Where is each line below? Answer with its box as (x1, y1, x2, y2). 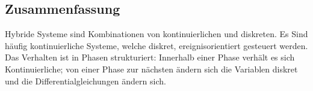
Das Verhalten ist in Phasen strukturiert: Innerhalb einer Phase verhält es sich (5, 51, 295, 63)
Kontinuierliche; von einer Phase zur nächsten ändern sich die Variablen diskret (5, 62, 298, 75)
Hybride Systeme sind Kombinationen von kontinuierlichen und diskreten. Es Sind (5, 28, 308, 40)
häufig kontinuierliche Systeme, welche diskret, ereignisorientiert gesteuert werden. (5, 39, 308, 51)
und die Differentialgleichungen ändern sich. (5, 74, 166, 87)
